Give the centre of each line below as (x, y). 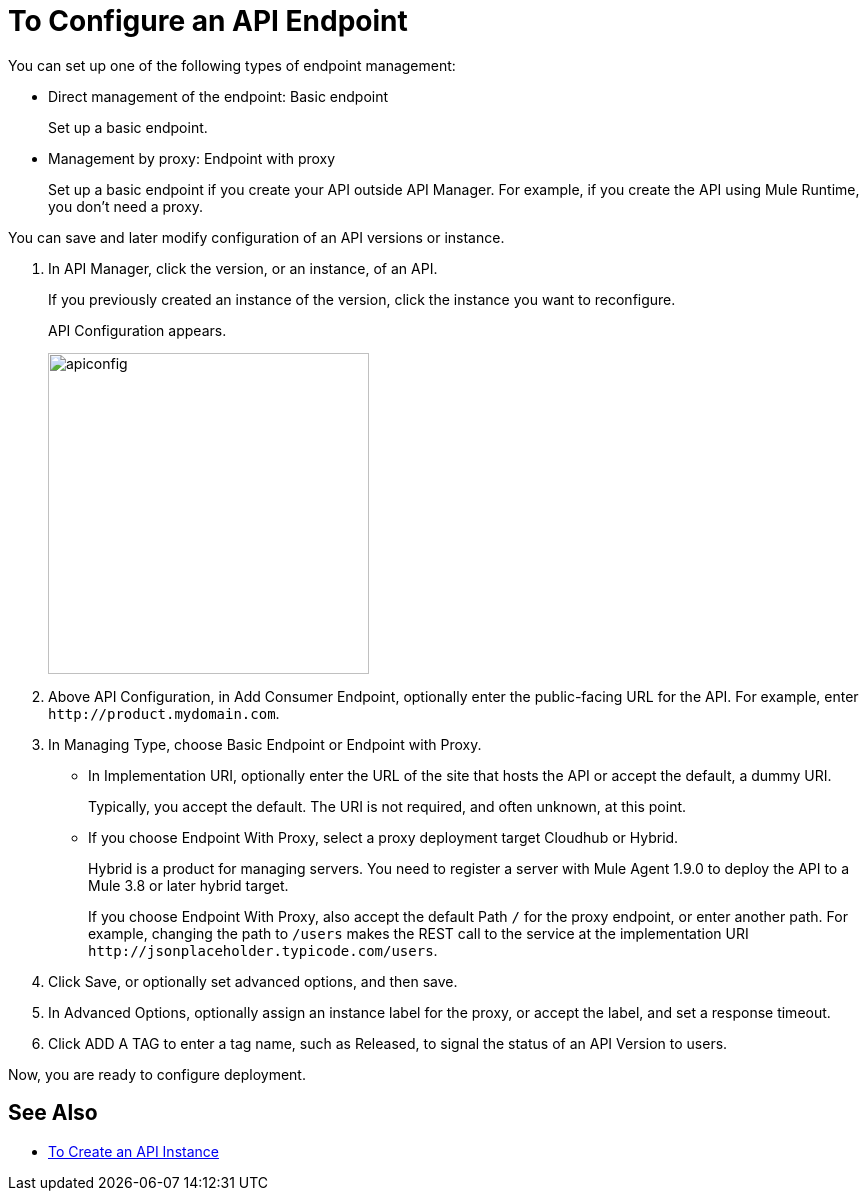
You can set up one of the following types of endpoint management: (232, 65)
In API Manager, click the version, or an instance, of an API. (243, 268)
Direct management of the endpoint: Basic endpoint (218, 96)
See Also (53, 1113)
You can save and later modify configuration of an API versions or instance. (256, 237)
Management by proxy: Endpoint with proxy (192, 158)
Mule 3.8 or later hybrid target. (188, 885)
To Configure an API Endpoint (208, 21)
